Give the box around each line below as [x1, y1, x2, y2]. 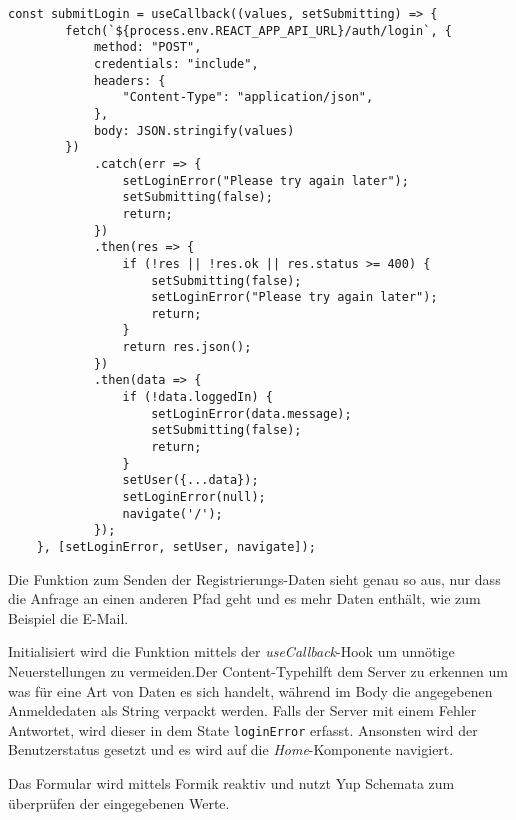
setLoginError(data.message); [151, 406, 352, 421]
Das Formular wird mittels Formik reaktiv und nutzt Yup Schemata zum [8, 773, 455, 794]
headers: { [93, 73, 166, 88]
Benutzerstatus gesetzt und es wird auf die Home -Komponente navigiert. [8, 739, 454, 760]
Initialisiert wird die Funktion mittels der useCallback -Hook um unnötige [8, 641, 455, 662]
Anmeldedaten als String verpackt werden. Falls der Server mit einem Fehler [8, 700, 477, 721]
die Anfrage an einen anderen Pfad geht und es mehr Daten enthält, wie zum [8, 588, 481, 609]
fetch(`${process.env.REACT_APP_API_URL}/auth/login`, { [65, 23, 452, 38]
